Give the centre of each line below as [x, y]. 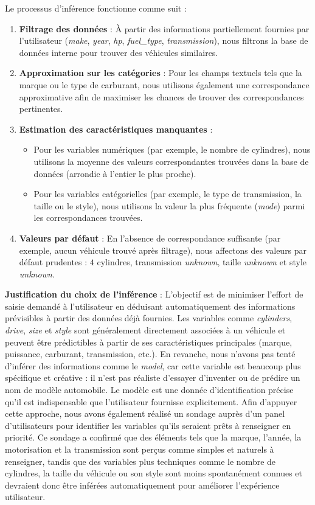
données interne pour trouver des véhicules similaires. [119, 52]
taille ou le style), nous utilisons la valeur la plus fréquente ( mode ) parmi [169, 205]
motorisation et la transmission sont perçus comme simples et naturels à [140, 449]
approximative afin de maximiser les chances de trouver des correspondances [161, 96]
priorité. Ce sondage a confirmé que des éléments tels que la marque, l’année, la [153, 437]
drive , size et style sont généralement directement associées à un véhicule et [145, 330]
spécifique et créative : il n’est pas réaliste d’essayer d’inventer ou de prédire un [153, 378]
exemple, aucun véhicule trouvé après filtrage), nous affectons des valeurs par [163, 250]
